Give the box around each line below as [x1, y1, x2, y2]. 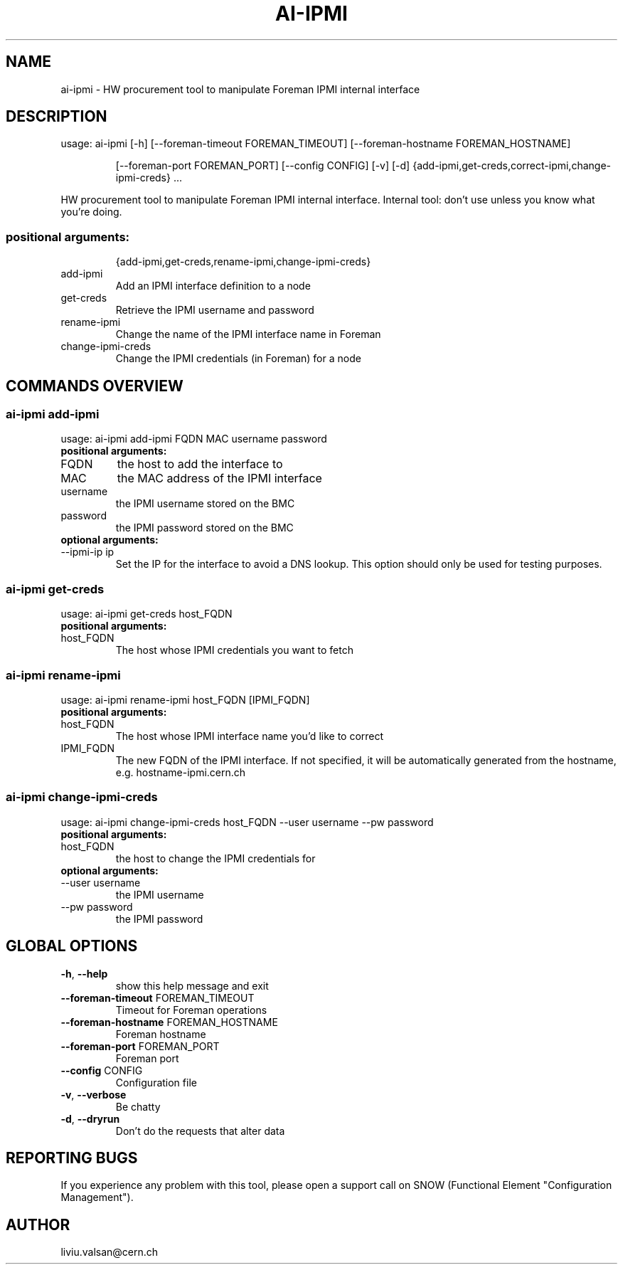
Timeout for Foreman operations [115, 1003, 267, 1016]
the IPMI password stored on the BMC [115, 522, 294, 534]
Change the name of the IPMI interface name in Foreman [115, 328, 381, 341]
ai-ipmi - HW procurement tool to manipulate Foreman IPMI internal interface [60, 83, 420, 95]
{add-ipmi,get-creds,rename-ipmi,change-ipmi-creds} [115, 255, 371, 268]
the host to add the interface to [117, 457, 283, 472]
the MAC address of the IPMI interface [117, 471, 322, 486]
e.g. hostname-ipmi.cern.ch [115, 766, 246, 778]
